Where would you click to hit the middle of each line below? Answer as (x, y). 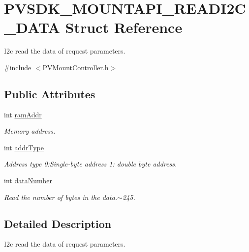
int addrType (24, 147)
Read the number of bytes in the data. (61, 197)
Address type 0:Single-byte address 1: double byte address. (91, 164)
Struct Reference (124, 27)
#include (18, 67)
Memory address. (30, 131)
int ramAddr (23, 114)
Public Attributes (50, 94)
